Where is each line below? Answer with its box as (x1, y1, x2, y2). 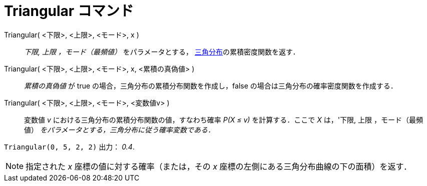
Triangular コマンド (4, 2, 134, 19)
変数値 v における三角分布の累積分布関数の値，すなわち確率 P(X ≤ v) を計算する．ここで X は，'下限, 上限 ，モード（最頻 (24, 115, 423, 124)
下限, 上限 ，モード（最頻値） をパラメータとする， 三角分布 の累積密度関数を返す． (24, 47, 300, 56)
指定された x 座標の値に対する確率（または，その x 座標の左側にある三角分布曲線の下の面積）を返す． (26, 161, 411, 171)
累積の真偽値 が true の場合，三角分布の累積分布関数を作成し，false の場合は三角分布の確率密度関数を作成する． (24, 81, 397, 90)
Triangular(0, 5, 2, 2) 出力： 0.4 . (4, 142, 135, 151)
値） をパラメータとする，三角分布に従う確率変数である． (24, 125, 215, 134)
